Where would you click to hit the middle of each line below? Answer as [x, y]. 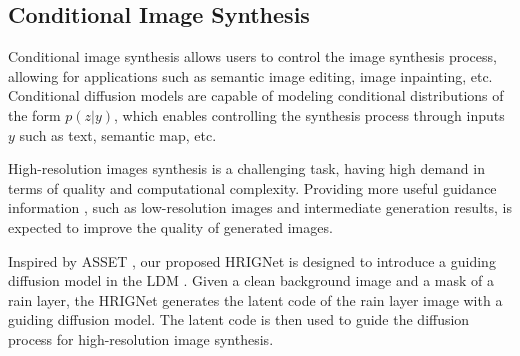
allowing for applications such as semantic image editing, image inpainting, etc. [250, 75]
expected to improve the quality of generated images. [170, 226]
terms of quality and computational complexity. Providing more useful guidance [252, 187]
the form [34, 114]
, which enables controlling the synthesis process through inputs [309, 114]
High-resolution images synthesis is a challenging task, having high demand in [246, 168]
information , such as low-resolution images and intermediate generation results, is [260, 207]
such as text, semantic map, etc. [118, 134]
